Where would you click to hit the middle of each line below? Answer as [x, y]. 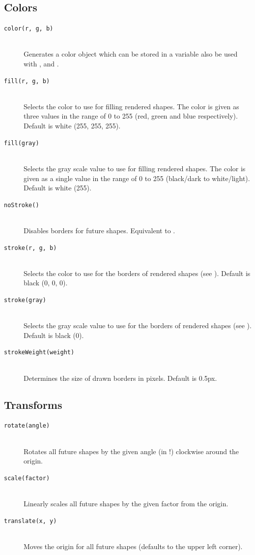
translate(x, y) [30, 521]
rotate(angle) [27, 426]
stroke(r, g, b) [30, 248]
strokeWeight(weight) [39, 353]
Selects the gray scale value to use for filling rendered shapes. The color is [135, 168]
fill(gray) [22, 143]
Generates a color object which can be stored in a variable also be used [131, 54]
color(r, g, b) [29, 29]
